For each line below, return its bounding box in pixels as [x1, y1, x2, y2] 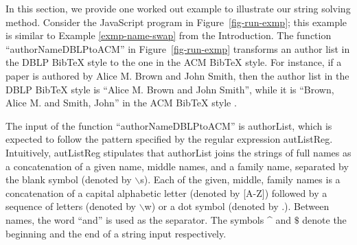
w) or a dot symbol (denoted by [144, 199, 279, 213]
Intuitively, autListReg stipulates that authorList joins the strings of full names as [5, 145, 352, 159]
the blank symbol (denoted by [5, 172, 132, 187]
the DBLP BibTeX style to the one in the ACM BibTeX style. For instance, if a [5, 55, 342, 69]
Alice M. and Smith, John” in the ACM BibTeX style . [5, 95, 237, 110]
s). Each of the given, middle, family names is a [140, 172, 341, 187]
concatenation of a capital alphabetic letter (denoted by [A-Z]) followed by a [5, 185, 327, 200]
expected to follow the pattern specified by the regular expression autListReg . [5, 132, 333, 146]
